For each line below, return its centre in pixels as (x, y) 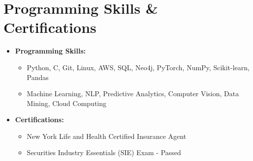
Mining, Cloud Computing (67, 103)
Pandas (38, 77)
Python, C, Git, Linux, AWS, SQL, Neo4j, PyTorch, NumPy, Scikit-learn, (138, 67)
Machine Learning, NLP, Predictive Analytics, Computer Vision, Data (133, 94)
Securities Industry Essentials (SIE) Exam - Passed (104, 152)
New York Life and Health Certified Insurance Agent (107, 136)
